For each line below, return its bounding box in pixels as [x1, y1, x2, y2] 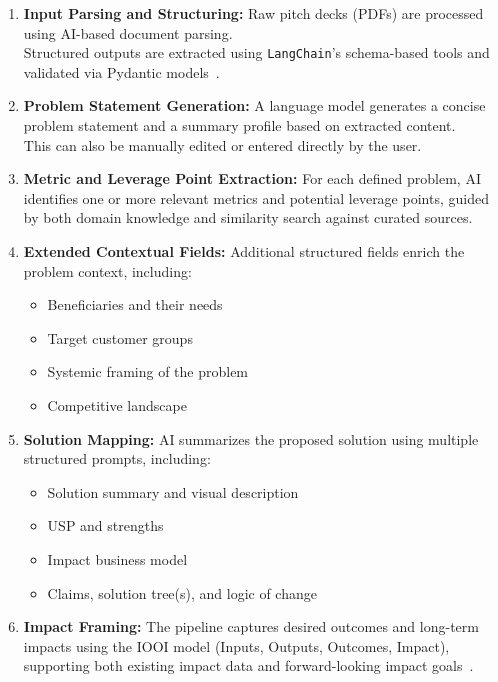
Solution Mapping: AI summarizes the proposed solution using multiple [23, 428, 479, 449]
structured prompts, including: [23, 448, 211, 469]
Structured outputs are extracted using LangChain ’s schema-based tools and [23, 42, 490, 63]
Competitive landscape [47, 394, 187, 415]
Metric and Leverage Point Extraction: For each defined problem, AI [23, 168, 481, 189]
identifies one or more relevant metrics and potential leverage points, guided [23, 187, 489, 208]
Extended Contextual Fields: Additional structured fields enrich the [23, 241, 465, 261]
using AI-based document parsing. [23, 22, 233, 43]
